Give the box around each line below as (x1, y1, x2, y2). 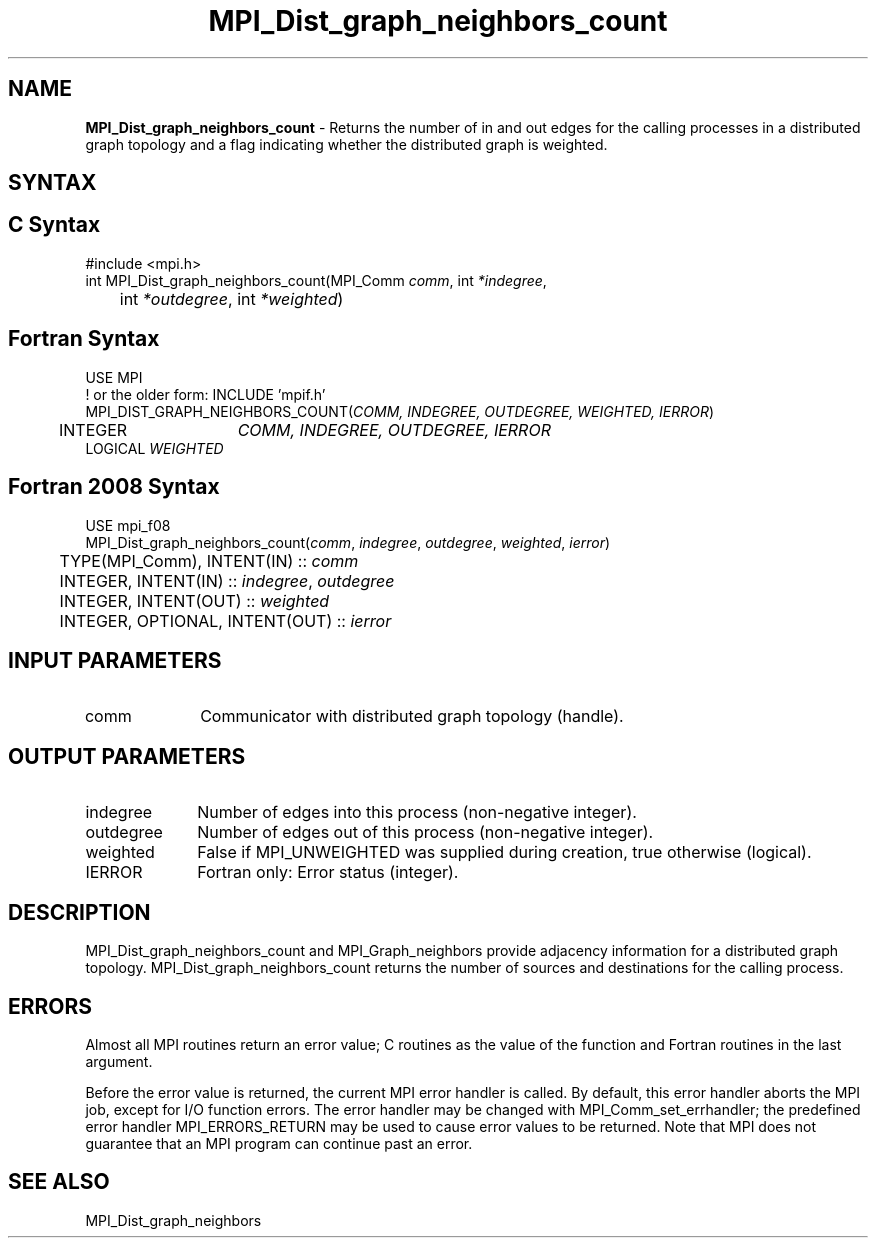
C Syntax (8, 212, 101, 238)
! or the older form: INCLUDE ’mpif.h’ (85, 385, 326, 403)
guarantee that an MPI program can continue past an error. (85, 1134, 473, 1152)
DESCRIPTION (8, 899, 151, 925)
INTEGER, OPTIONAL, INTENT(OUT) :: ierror (59, 610, 392, 631)
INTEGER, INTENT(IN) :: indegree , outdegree (59, 570, 395, 591)
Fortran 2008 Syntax (8, 474, 220, 500)
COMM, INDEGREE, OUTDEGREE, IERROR (237, 419, 551, 440)
